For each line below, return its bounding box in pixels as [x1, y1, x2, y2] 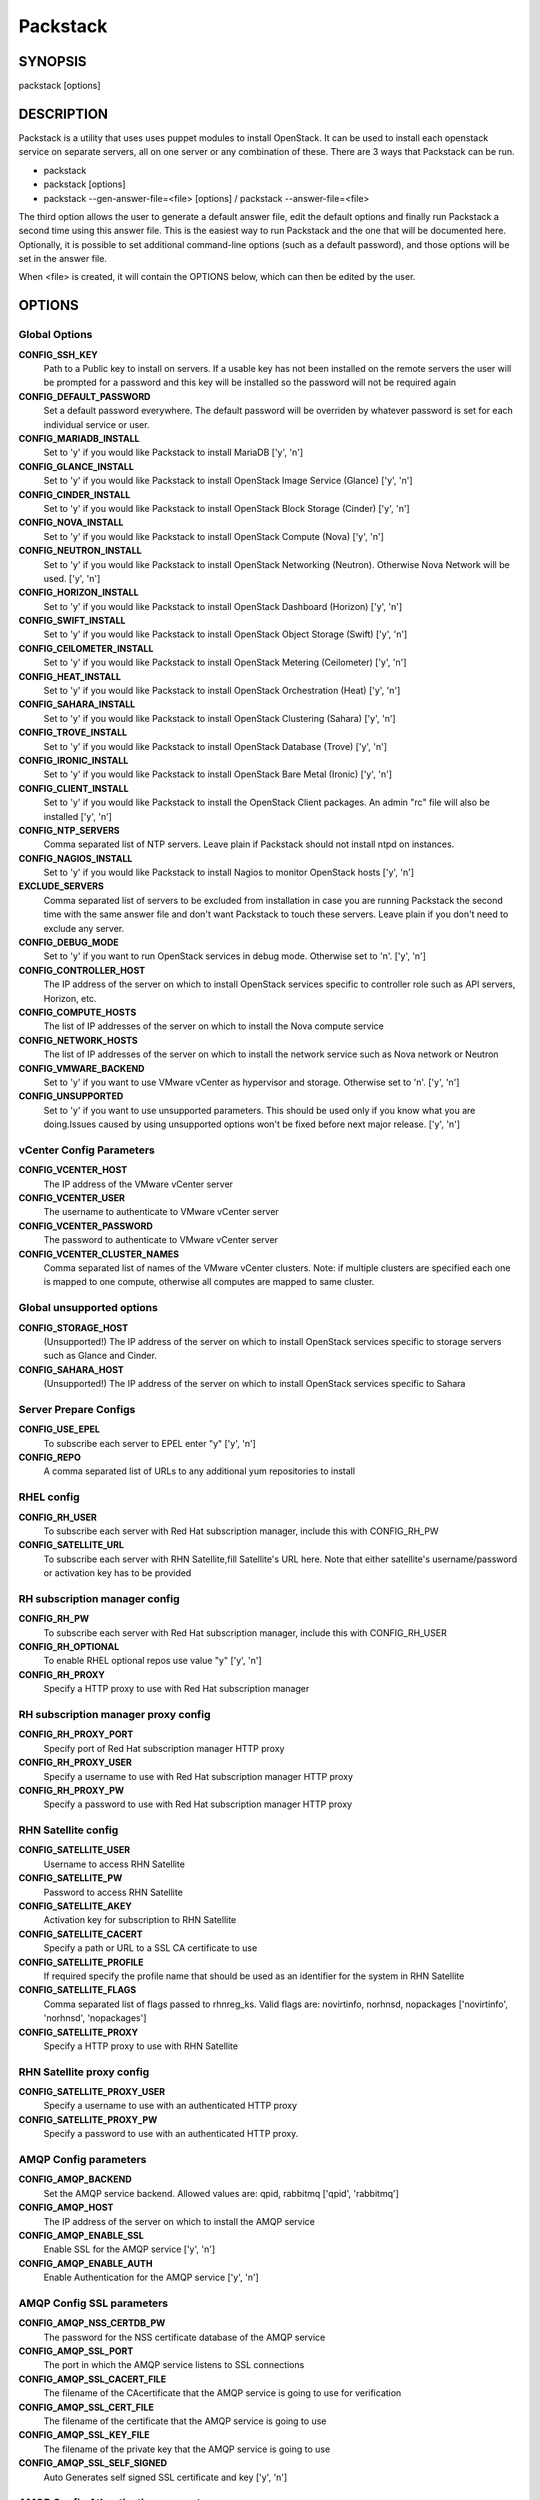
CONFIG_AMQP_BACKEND [18, 2173, 132, 2185]
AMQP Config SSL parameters [18, 2296, 169, 2310]
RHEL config [18, 1490, 80, 1504]
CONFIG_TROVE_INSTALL [18, 726, 128, 739]
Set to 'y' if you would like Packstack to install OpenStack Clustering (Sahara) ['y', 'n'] [43, 712, 396, 724]
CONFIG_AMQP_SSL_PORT [18, 2345, 134, 2357]
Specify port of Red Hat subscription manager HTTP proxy [43, 1742, 285, 1754]
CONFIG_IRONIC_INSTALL [18, 754, 129, 766]
